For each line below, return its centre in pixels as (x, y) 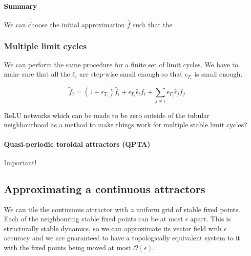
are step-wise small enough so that (131, 74)
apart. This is (210, 219)
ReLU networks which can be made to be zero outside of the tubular (107, 115)
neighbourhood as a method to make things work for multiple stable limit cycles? (125, 125)
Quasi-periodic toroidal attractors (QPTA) (77, 144)
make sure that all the (37, 74)
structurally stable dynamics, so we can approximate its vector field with (113, 228)
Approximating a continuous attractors (105, 188)
